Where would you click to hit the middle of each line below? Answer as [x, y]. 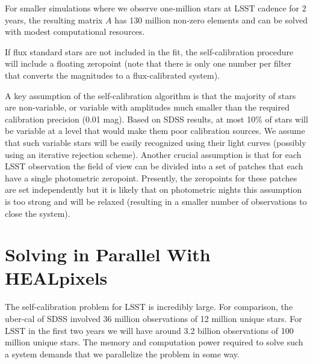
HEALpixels [56, 278]
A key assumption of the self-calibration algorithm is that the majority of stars [150, 95]
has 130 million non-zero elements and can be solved [211, 20]
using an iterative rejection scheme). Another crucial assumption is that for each [153, 154]
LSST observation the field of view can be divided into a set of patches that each [154, 166]
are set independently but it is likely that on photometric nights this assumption [153, 190]
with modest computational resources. [75, 32]
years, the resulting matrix [54, 20]
